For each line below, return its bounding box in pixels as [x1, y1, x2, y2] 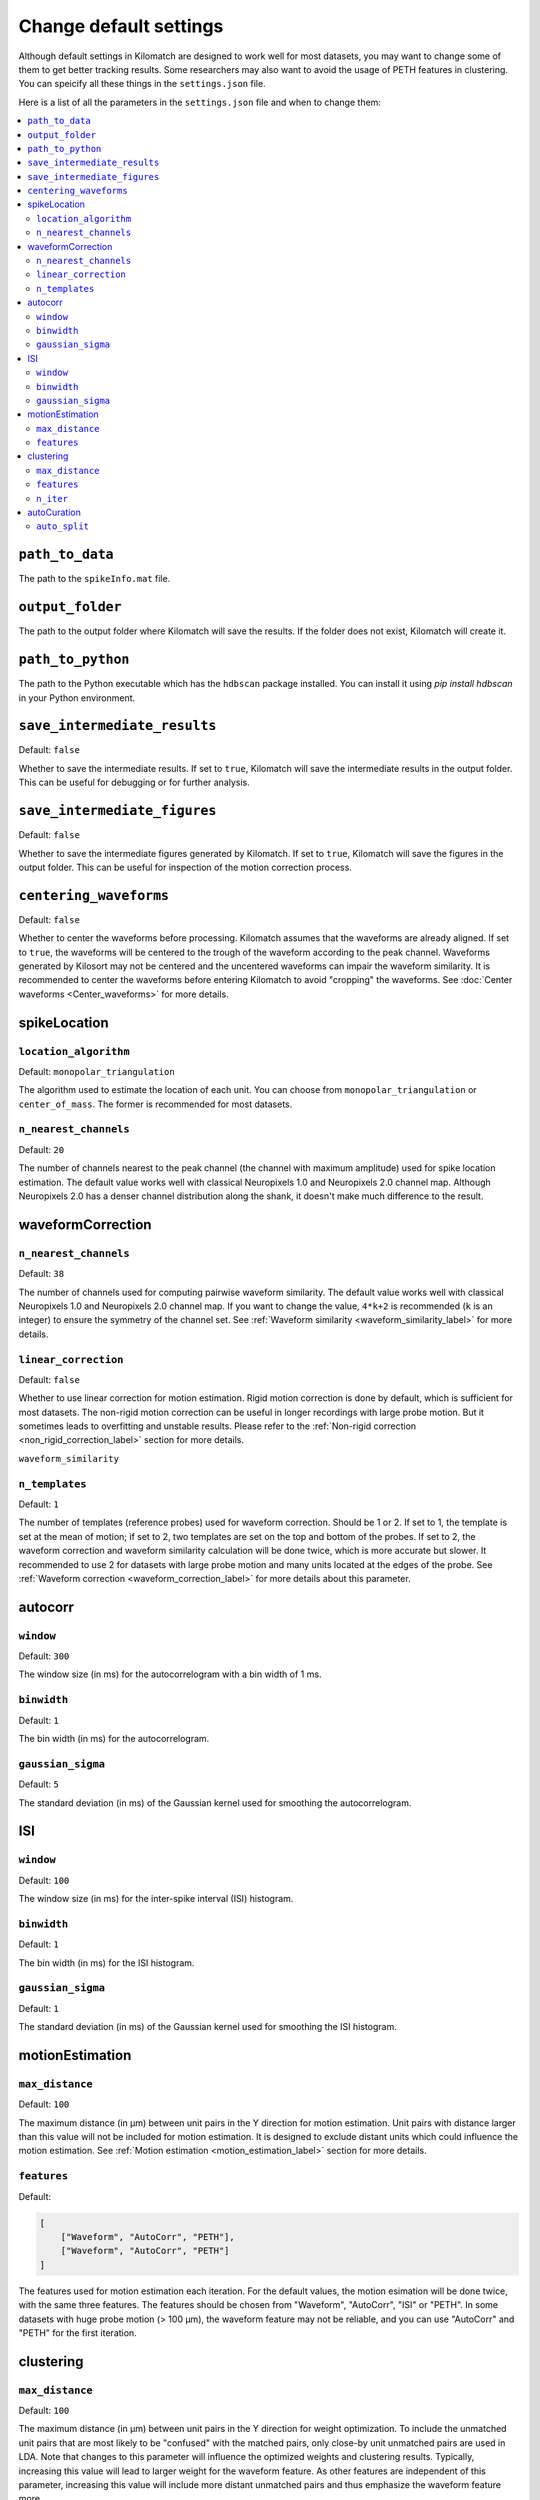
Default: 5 [18, 1778, 59, 1790]
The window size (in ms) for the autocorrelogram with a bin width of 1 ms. [18, 1668, 322, 1680]
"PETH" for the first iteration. [18, 2326, 137, 2339]
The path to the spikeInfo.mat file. [18, 573, 171, 585]
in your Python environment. [18, 691, 136, 704]
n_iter [36, 493, 69, 504]
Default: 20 [18, 1143, 65, 1155]
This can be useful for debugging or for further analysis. [18, 776, 250, 789]
